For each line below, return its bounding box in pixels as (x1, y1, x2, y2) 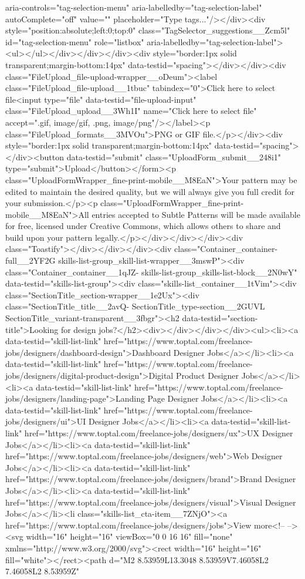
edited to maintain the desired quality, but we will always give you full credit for (5, 185, 295, 197)
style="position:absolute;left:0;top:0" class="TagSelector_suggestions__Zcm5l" (5, 24, 290, 36)
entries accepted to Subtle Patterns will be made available (91, 208, 300, 220)
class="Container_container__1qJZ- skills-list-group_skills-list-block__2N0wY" (5, 265, 297, 278)
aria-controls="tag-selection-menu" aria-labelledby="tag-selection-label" (5, 1, 262, 13)
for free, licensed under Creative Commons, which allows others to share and (5, 220, 281, 232)
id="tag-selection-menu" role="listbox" (5, 35, 144, 48)
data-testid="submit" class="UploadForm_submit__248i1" (66, 150, 282, 163)
